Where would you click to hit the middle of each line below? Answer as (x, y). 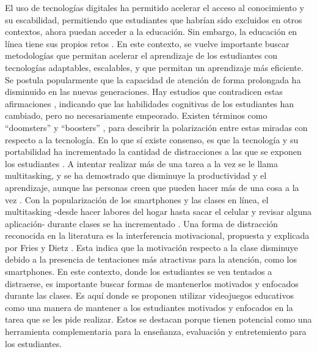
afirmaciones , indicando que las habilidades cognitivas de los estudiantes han (150, 103)
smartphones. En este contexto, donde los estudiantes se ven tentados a (139, 271)
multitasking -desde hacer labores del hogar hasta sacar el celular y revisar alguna (158, 212)
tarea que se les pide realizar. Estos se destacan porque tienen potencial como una (158, 319)
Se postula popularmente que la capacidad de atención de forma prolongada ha (153, 79)
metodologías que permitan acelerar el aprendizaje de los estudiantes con (141, 55)
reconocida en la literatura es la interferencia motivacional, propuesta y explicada (157, 235)
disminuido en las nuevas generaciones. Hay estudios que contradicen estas (144, 92)
